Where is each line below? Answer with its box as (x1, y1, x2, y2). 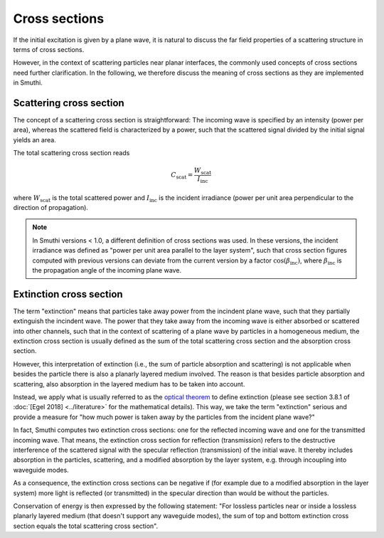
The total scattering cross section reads (13, 149, 130, 157)
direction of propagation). (13, 204, 89, 212)
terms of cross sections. (13, 45, 85, 53)
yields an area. (13, 135, 56, 144)
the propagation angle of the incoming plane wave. (32, 266, 181, 275)
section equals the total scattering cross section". (13, 522, 159, 530)
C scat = (171, 171, 193, 181)
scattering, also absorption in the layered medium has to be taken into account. (13, 379, 245, 388)
